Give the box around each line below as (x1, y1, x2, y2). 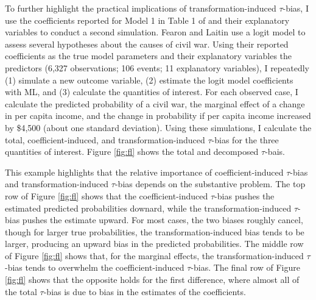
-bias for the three (211, 133, 279, 146)
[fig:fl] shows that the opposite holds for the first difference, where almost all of (5, 273, 300, 286)
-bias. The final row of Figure (191, 261, 300, 274)
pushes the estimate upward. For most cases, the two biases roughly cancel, (22, 213, 303, 226)
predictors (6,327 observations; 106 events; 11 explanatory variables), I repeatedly (5, 61, 309, 74)
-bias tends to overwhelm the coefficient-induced (5, 261, 184, 274)
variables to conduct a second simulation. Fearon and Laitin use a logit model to (5, 26, 306, 38)
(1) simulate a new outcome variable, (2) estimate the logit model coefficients (5, 73, 293, 86)
